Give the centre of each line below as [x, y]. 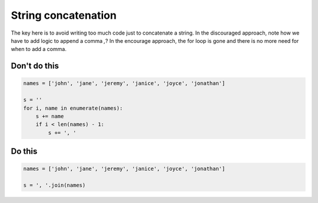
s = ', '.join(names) [54, 185]
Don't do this [35, 66]
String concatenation [64, 15]
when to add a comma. [39, 49]
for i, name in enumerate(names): [73, 108]
